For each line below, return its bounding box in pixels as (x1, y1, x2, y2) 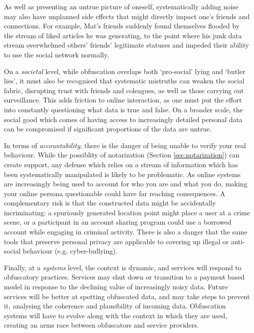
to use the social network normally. (4, 49, 109, 59)
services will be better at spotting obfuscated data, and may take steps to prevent (4, 291, 250, 301)
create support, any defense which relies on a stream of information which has (4, 159, 238, 169)
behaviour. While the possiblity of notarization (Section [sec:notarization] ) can (4, 150, 240, 160)
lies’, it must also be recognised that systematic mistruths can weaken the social (4, 76, 245, 86)
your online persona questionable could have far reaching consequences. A (4, 188, 226, 198)
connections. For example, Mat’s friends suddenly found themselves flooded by (4, 21, 240, 31)
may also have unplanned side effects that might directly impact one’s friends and (4, 11, 250, 21)
